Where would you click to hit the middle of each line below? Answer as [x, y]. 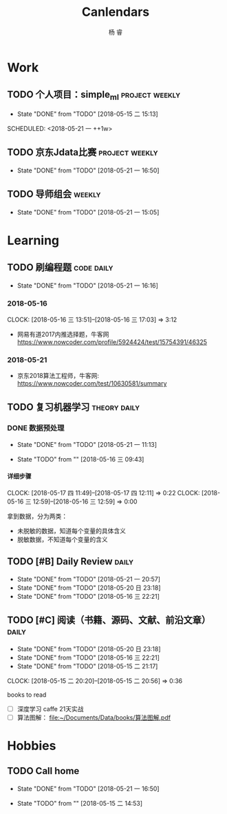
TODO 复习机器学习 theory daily [73, 407]
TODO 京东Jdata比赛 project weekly [83, 152]
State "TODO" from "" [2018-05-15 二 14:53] [80, 803]
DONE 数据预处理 [36, 428]
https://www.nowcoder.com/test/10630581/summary [92, 384]
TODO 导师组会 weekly [54, 194]
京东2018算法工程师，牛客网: [58, 376]
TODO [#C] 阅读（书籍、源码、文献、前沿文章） [109, 621]
